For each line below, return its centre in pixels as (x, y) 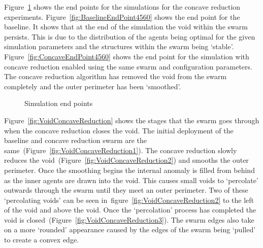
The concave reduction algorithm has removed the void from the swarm (116, 76)
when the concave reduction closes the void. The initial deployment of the (119, 130)
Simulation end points (59, 103)
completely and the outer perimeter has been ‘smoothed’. (93, 86)
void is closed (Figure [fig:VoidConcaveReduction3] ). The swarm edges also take (129, 219)
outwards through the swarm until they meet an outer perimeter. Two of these (126, 190)
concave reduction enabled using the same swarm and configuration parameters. (128, 66)
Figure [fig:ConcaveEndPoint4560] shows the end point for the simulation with (127, 56)
